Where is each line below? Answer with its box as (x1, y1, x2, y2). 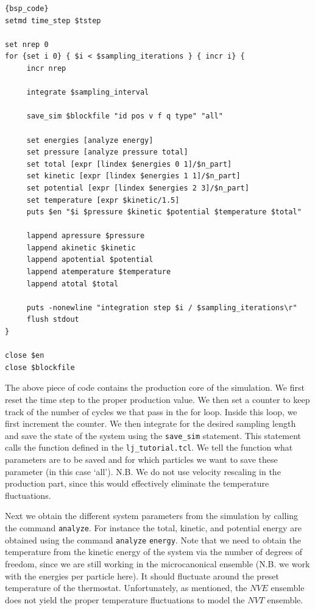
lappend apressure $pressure (26, 231, 145, 241)
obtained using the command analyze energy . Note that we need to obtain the (5, 533, 301, 546)
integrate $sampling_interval (26, 88, 149, 97)
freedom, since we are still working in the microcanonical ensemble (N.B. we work (5, 557, 310, 570)
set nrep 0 (5, 40, 49, 49)
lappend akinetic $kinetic (26, 243, 136, 252)
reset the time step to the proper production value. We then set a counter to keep (5, 393, 310, 405)
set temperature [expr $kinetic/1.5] (26, 195, 180, 205)
